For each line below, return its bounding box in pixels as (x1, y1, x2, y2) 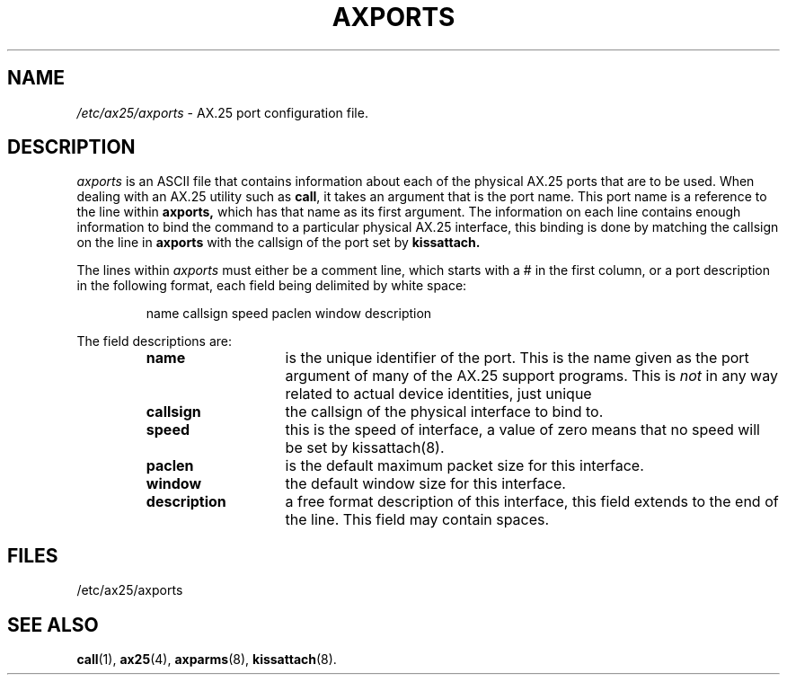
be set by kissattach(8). (285, 438, 445, 457)
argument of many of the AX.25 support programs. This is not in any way (285, 367, 778, 385)
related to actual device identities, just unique (285, 385, 592, 403)
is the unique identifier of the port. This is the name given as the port (285, 349, 749, 368)
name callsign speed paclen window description (146, 306, 432, 322)
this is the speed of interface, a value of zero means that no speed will (285, 421, 760, 439)
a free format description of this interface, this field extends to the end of (285, 492, 779, 511)
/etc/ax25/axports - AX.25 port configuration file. (76, 104, 368, 120)
